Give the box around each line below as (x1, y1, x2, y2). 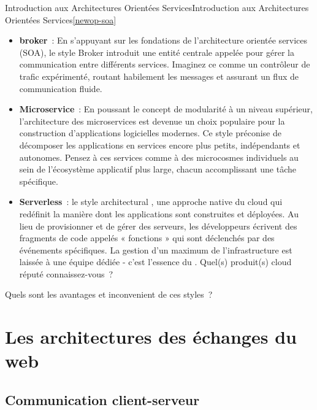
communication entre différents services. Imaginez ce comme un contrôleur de (19, 58, 310, 71)
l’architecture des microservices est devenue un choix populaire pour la (19, 114, 285, 127)
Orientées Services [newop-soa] (5, 13, 116, 26)
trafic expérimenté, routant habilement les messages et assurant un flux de (19, 69, 299, 82)
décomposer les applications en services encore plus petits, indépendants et (19, 138, 300, 151)
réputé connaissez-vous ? (19, 267, 113, 280)
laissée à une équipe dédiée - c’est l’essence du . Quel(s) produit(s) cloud (19, 255, 292, 268)
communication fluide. (19, 82, 102, 95)
